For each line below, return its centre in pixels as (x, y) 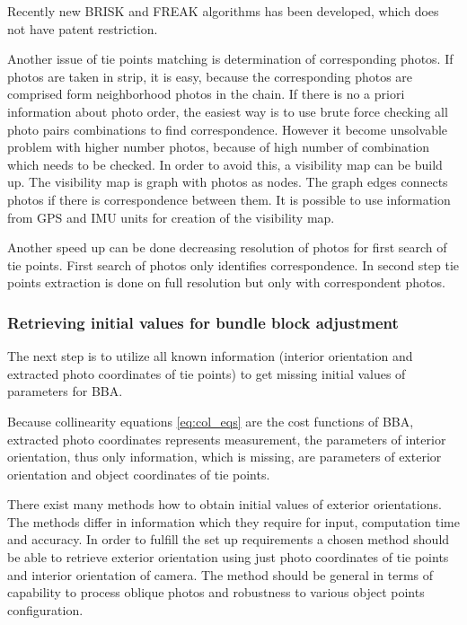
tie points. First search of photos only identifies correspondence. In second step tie (233, 264)
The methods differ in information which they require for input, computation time (233, 521)
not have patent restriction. (83, 28)
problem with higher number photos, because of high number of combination (219, 147)
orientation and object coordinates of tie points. (139, 474)
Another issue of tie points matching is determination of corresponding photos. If (230, 59)
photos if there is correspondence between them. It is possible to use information (229, 199)
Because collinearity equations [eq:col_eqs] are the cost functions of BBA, (211, 421)
